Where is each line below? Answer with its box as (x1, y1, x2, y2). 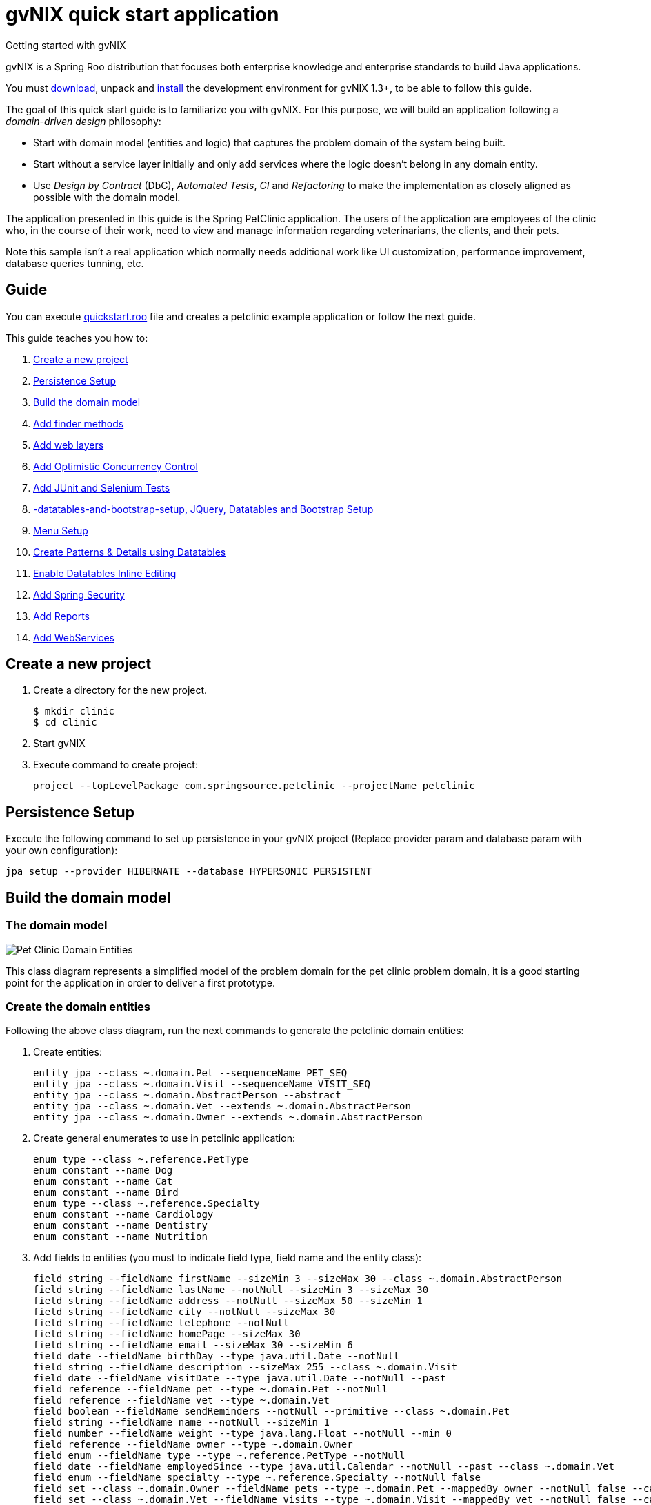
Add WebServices (33, 631, 115, 643)
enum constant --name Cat (33, 1176, 173, 1187)
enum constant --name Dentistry (33, 1220, 208, 1232)
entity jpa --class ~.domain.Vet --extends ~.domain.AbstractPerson (33, 1100, 411, 1112)
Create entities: (33, 1046, 102, 1058)
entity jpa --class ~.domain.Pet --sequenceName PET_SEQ (33, 1067, 348, 1079)
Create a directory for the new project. (33, 684, 208, 697)
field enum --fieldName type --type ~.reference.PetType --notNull (33, 1450, 405, 1462)
